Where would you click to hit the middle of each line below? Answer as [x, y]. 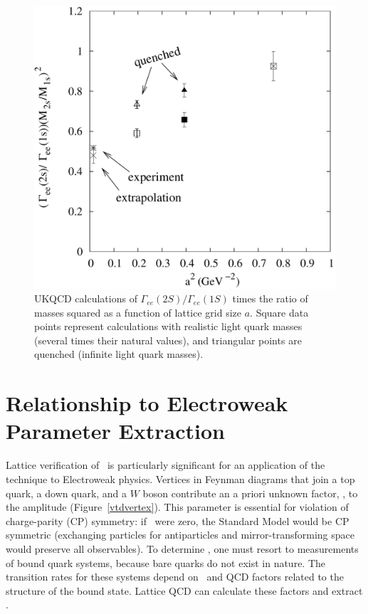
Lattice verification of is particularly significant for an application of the [165, 465]
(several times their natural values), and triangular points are [168, 340]
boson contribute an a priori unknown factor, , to [250, 493]
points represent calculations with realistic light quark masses [168, 326]
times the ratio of [270, 298]
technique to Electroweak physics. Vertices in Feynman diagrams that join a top [180, 478]
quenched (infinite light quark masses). [119, 354]
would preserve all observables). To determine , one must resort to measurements [182, 548]
